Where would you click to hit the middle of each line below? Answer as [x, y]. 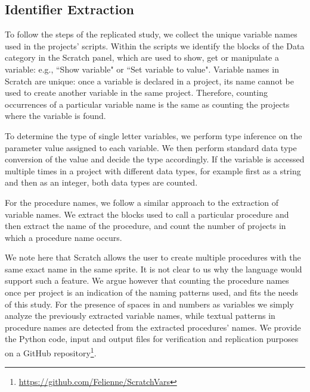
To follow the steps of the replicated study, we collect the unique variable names [151, 34]
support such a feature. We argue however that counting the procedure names [147, 280]
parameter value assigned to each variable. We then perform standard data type [151, 147]
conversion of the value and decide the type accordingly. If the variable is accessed [155, 159]
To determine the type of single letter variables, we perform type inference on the [154, 135]
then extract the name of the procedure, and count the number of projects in [145, 226]
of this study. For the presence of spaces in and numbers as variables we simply [149, 304]
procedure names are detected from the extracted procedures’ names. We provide [153, 327]
